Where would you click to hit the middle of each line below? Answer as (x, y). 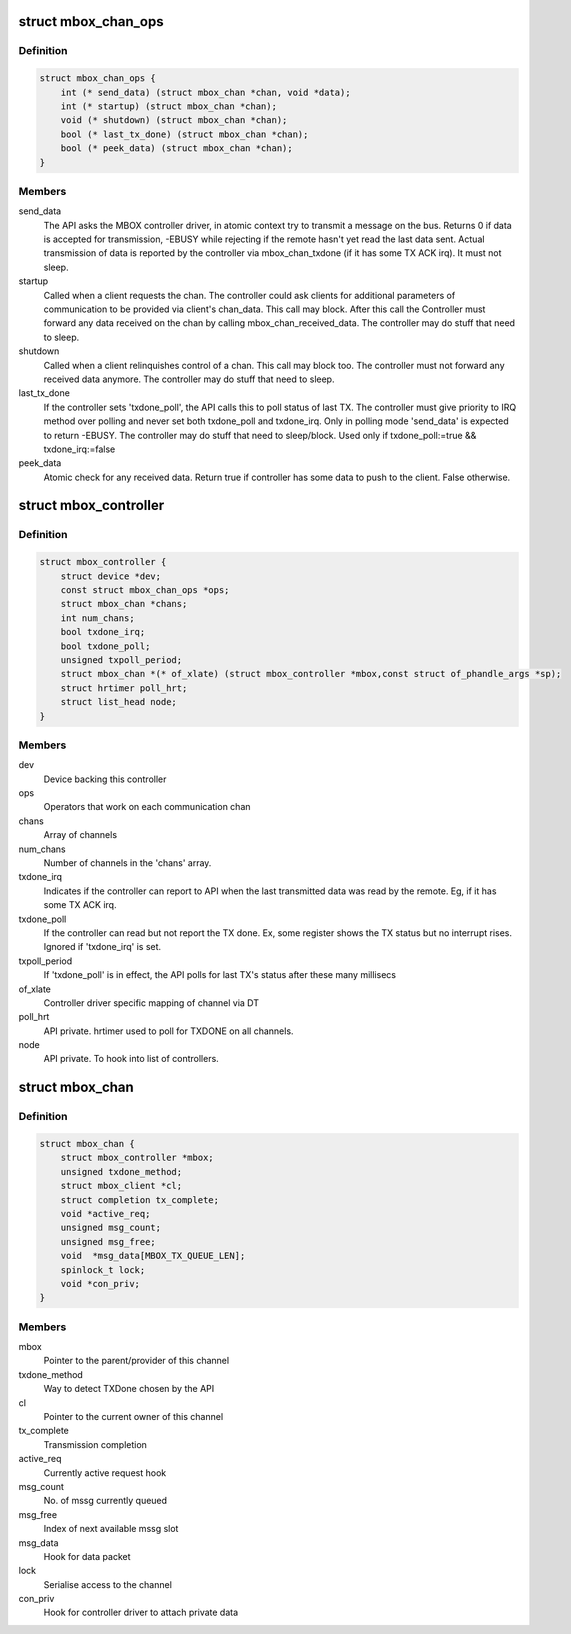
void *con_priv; (100, 1283)
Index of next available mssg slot (111, 1529)
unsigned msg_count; (111, 1228)
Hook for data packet (87, 1556)
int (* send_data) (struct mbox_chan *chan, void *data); (205, 92)
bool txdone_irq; (103, 632)
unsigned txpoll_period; (121, 659)
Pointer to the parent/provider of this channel (136, 1361)
